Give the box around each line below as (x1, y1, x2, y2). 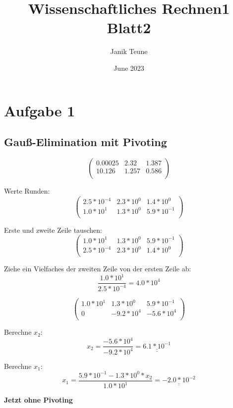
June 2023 (114, 62, 144, 73)
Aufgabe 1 (4, 100, 75, 120)
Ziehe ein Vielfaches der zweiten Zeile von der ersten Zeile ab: (4, 263, 191, 274)
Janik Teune (110, 46, 148, 56)
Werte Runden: (4, 185, 50, 196)
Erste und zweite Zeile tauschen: (4, 224, 102, 235)
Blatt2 (107, 17, 151, 38)
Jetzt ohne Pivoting (4, 395, 73, 405)
